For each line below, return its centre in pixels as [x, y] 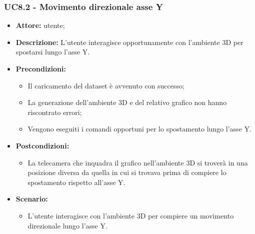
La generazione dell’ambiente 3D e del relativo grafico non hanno [127, 102]
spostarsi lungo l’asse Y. [53, 52]
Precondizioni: [41, 68]
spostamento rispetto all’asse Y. [76, 182]
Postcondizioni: [42, 145]
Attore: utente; [40, 25]
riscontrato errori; [55, 112]
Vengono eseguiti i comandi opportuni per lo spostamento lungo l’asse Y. [139, 129]
